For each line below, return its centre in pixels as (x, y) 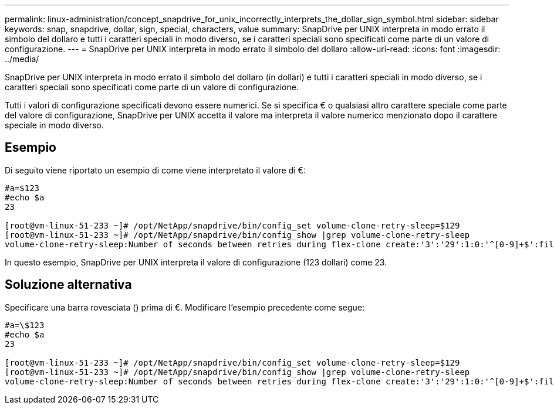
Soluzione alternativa (68, 285)
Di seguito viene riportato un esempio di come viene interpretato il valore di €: (155, 170)
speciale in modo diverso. (54, 125)
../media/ (22, 59)
